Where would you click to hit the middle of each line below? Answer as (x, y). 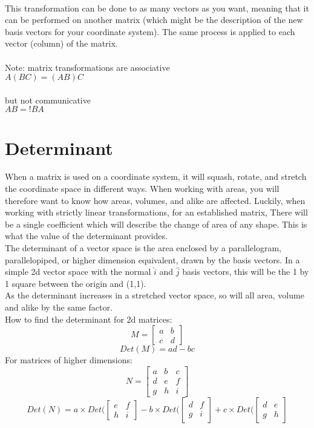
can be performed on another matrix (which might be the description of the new (154, 20)
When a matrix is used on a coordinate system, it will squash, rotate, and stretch (156, 176)
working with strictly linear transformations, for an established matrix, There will (156, 212)
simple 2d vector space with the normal (78, 272)
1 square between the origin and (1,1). (76, 283)
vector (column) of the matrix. (61, 43)
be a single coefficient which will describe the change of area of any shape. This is (156, 224)
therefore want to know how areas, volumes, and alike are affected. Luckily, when (155, 200)
